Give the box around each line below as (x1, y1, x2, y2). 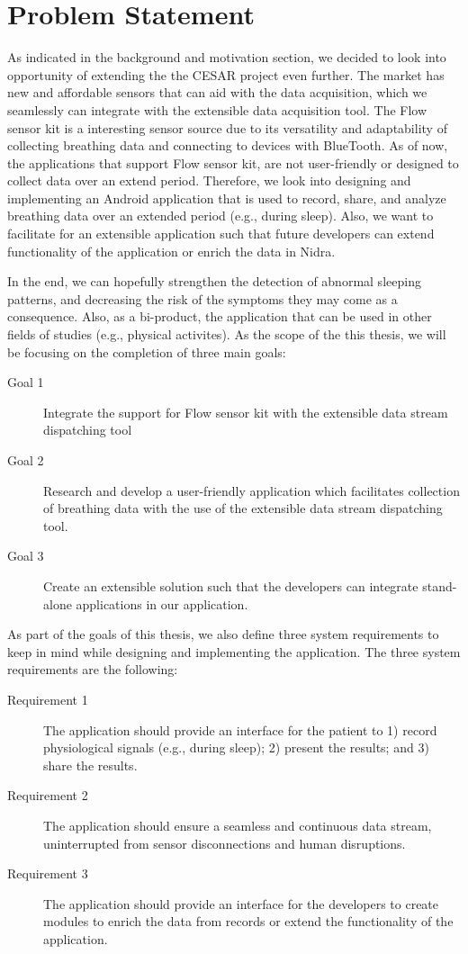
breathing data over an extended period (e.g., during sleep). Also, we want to (7, 206, 434, 225)
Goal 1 (7, 373, 44, 391)
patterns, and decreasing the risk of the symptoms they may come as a (7, 289, 398, 308)
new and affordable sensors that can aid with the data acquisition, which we (7, 83, 427, 102)
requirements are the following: (7, 660, 178, 679)
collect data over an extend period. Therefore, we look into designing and (7, 171, 411, 190)
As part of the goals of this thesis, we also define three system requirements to (7, 625, 439, 643)
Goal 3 (7, 546, 44, 565)
